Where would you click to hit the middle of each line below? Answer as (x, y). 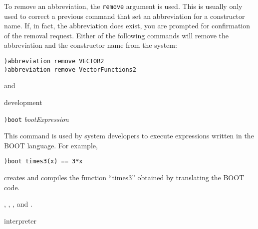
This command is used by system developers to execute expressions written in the (129, 136)
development (23, 102)
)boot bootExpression (36, 119)
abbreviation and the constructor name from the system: (91, 45)
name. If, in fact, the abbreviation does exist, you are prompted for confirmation (127, 26)
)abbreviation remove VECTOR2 (54, 61)
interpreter (20, 220)
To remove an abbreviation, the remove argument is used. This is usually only (123, 6)
